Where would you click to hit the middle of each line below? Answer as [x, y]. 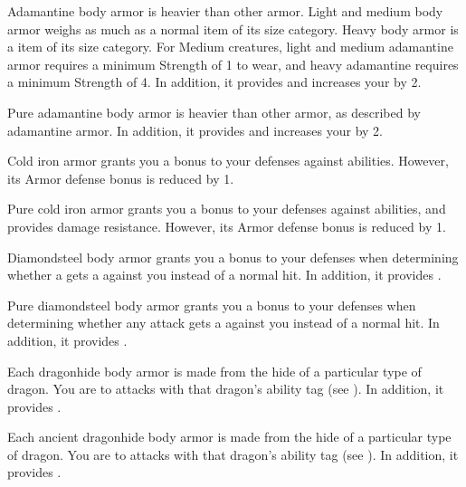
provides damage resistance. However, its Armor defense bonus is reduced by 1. [227, 226]
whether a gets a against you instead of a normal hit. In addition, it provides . [224, 275]
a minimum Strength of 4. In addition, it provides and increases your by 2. [214, 82]
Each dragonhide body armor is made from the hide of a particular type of [214, 371]
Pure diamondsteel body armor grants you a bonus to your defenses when [212, 305]
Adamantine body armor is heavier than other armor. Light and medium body [225, 11]
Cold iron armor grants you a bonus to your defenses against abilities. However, [228, 161]
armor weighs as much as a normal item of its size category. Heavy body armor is [233, 29]
